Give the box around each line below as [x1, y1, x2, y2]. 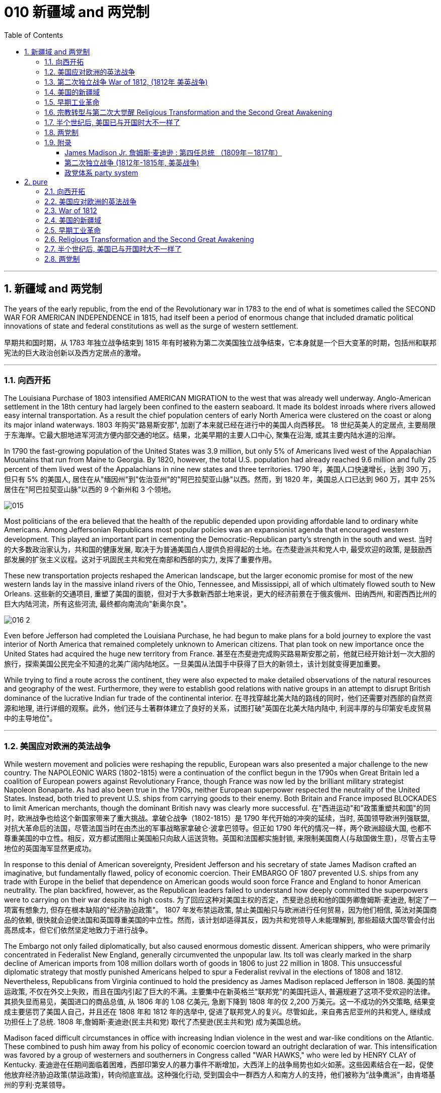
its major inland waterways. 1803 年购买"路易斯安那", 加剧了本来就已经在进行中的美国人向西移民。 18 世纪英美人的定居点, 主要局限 [4, 420, 436, 430]
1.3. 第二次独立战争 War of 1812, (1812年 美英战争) [44, 77, 208, 86]
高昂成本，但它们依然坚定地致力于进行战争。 [4, 926, 152, 935]
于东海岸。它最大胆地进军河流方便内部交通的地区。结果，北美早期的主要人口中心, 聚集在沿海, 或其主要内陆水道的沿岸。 [4, 431, 400, 440]
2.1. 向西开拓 [44, 187, 86, 196]
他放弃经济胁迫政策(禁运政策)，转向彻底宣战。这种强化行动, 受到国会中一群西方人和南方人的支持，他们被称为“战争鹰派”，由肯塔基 [4, 1070, 435, 1079]
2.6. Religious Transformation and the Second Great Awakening [44, 234, 254, 244]
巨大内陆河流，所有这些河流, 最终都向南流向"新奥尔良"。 [4, 599, 191, 609]
